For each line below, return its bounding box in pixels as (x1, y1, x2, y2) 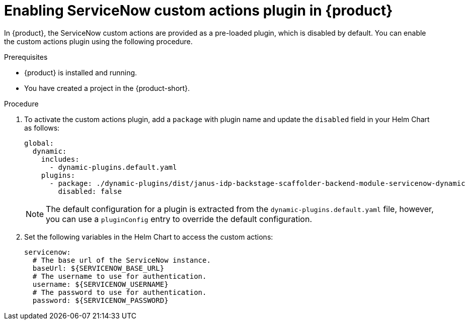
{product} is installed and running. (24, 68, 137, 77)
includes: (41, 155, 80, 163)
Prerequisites (4, 52, 48, 61)
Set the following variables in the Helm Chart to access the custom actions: (24, 232, 273, 241)
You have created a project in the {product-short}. (24, 83, 190, 92)
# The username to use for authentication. (32, 272, 207, 280)
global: (24, 139, 54, 147)
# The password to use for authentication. (32, 288, 207, 296)
